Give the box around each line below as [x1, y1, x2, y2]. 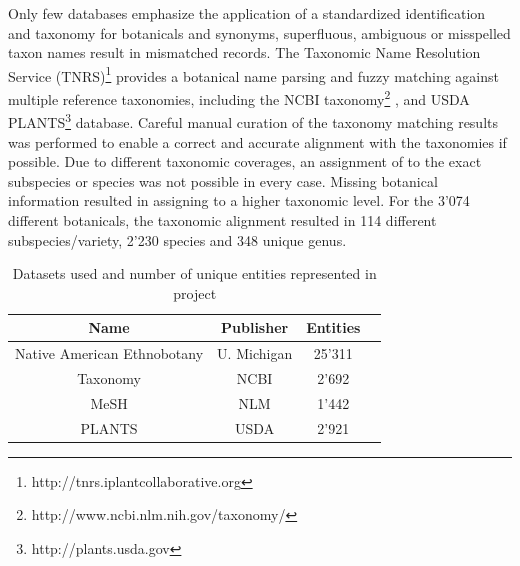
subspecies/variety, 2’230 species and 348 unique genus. [8, 229, 347, 250]
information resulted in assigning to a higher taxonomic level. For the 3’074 [8, 190, 470, 211]
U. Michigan [217, 343, 293, 364]
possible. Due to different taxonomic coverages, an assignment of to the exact [8, 151, 482, 172]
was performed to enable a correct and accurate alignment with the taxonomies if [8, 131, 507, 152]
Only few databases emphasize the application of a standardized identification [8, 3, 486, 23]
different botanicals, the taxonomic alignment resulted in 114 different [8, 209, 437, 230]
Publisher [221, 317, 289, 338]
